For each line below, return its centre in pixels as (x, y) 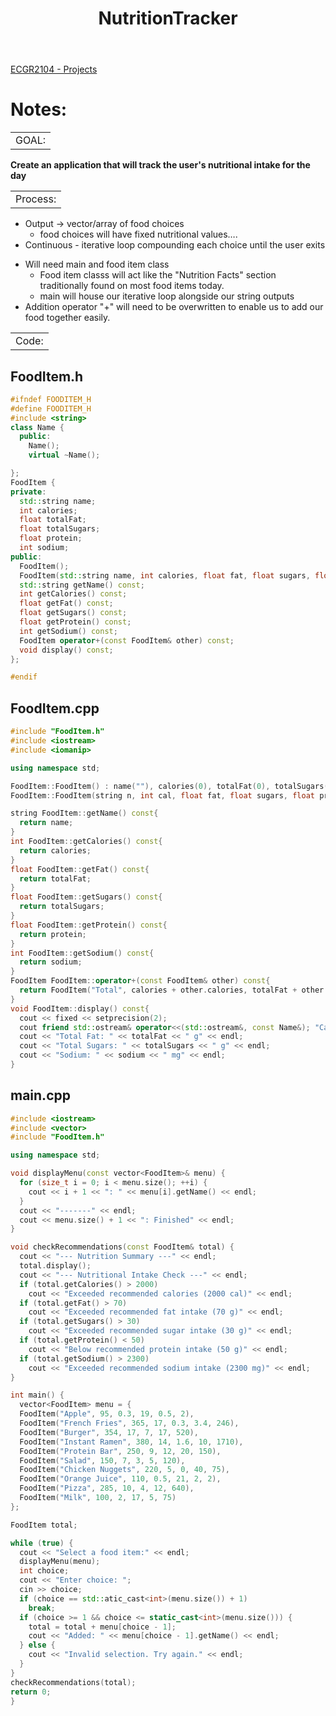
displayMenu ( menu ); (60, 1562)
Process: (36, 199)
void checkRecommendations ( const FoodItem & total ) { (122, 1247)
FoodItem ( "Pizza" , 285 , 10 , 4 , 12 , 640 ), (107, 1488)
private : (28, 492)
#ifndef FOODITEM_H (51, 399)
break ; (42, 1608)
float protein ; (51, 538)
